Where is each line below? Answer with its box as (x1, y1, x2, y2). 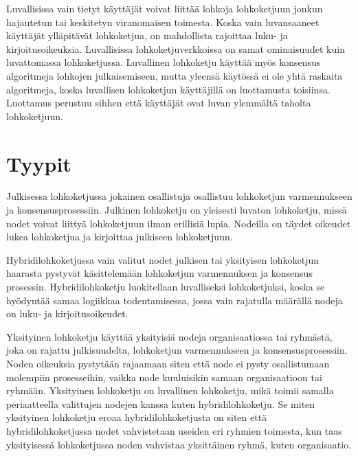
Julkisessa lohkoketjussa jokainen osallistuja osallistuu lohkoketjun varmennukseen (6, 189, 353, 203)
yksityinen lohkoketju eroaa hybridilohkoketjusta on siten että (6, 410, 267, 424)
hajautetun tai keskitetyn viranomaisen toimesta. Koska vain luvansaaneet (6, 14, 320, 29)
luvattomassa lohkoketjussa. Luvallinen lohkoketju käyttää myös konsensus (6, 55, 321, 69)
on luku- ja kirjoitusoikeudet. (6, 306, 128, 321)
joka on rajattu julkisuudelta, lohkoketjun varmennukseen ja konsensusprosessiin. (6, 343, 348, 357)
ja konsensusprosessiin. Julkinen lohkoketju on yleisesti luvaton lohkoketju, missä (6, 203, 347, 217)
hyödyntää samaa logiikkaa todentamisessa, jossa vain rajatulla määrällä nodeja (6, 293, 343, 307)
